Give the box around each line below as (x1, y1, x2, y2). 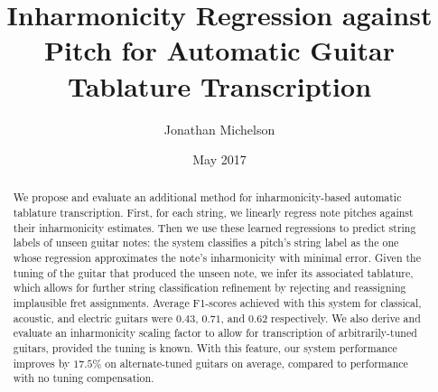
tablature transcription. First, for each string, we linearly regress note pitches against (13, 205, 414, 220)
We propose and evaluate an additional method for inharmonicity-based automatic (13, 190, 402, 205)
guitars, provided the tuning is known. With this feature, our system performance (13, 341, 397, 356)
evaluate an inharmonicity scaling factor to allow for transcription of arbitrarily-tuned (13, 325, 417, 341)
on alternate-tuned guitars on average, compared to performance (105, 355, 408, 370)
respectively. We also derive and (271, 310, 421, 325)
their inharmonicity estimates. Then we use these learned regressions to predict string (13, 219, 416, 235)
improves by (13, 355, 70, 370)
